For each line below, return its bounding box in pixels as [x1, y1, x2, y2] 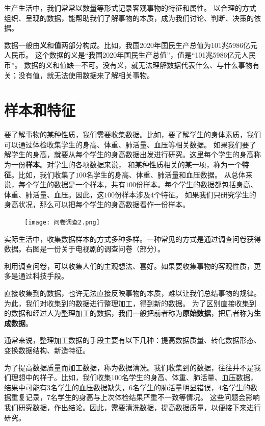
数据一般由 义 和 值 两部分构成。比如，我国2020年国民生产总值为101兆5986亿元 [4, 39, 257, 50]
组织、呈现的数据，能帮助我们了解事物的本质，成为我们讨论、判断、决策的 [4, 12, 254, 23]
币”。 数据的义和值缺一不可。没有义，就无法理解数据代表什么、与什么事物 [4, 59, 253, 70]
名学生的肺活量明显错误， [132, 382, 218, 392]
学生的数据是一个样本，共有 [32, 179, 125, 190]
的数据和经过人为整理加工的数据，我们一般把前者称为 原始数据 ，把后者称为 [4, 308, 254, 318]
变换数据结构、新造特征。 [4, 345, 90, 356]
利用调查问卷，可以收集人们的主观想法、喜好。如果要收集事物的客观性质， [4, 260, 254, 271]
